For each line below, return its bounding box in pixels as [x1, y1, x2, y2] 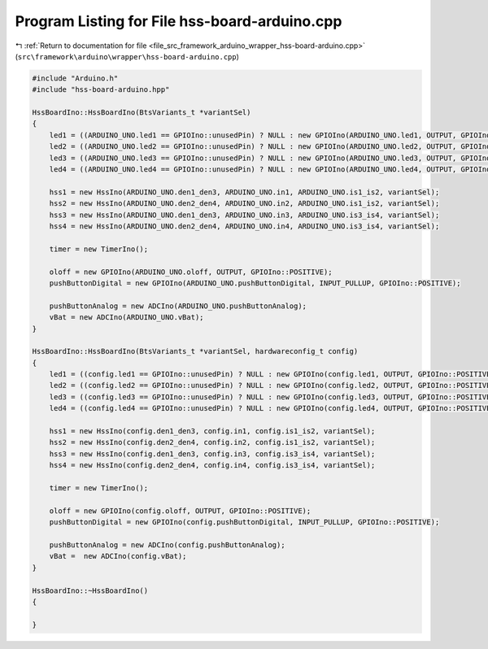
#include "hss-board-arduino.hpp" [32, 85, 170, 94]
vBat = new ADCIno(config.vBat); [49, 551, 187, 561]
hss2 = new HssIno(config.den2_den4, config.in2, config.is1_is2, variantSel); [49, 438, 376, 447]
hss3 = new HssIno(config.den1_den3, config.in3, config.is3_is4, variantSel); [49, 449, 376, 459]
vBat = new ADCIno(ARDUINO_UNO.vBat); [49, 313, 204, 322]
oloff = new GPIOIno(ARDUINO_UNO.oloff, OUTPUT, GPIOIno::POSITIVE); [49, 267, 333, 277]
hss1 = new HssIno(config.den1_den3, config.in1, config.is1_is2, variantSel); [49, 427, 376, 436]
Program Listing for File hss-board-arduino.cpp [15, 12, 342, 30]
